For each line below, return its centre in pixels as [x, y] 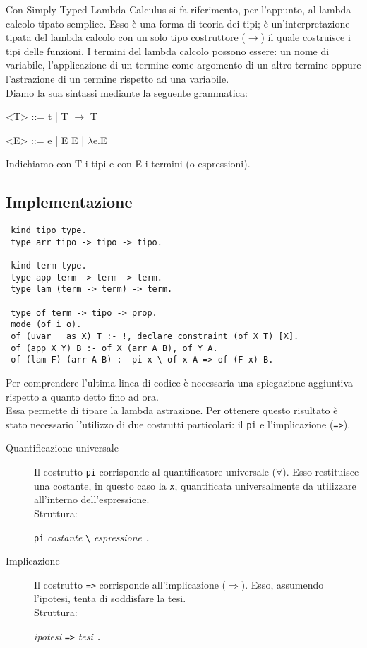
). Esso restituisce [321, 472]
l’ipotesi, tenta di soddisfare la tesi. [110, 598]
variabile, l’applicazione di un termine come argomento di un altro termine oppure [183, 65]
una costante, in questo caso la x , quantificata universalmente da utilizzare [195, 485]
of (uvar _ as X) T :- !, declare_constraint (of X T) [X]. [155, 337]
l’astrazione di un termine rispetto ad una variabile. [118, 78]
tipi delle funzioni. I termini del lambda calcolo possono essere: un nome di [168, 51]
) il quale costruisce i [306, 37]
